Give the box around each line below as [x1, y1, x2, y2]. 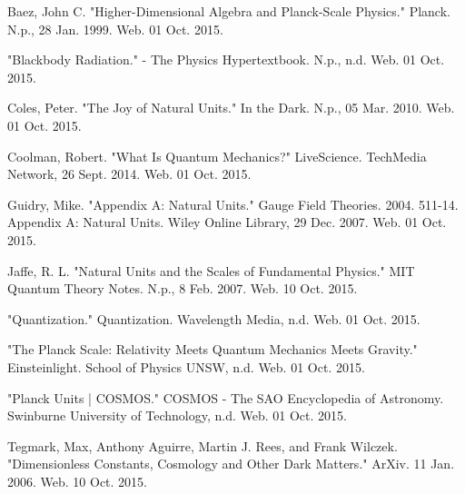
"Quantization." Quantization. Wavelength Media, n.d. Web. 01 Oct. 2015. [7, 309, 420, 328]
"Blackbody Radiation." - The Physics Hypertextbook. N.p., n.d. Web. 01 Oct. [7, 50, 445, 69]
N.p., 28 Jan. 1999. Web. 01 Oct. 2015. [7, 19, 223, 38]
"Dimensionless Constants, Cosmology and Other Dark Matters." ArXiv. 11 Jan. [7, 454, 455, 473]
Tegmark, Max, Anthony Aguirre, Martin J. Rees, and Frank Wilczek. [7, 436, 398, 455]
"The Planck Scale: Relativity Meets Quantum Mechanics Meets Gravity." [7, 340, 418, 359]
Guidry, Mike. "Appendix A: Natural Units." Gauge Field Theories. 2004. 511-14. [7, 194, 459, 213]
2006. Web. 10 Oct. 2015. [7, 471, 147, 490]
